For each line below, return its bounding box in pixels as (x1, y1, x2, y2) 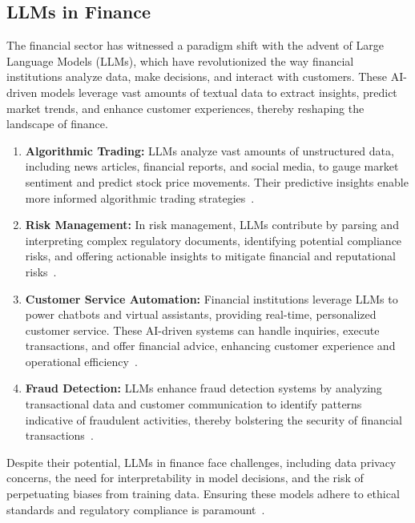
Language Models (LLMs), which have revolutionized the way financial (6, 52, 354, 69)
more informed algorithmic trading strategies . (25, 189, 255, 206)
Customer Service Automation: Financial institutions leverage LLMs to (25, 290, 398, 307)
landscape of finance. (6, 115, 108, 132)
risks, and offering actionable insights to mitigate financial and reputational (25, 247, 396, 264)
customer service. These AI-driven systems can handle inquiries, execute (25, 321, 380, 338)
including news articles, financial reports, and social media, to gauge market (25, 158, 399, 175)
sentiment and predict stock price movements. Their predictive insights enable (25, 173, 409, 190)
